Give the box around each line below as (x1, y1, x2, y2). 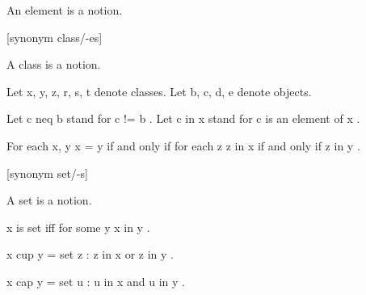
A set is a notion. (6, 192, 92, 209)
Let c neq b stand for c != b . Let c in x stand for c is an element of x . (6, 110, 360, 127)
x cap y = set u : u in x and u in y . (6, 272, 185, 289)
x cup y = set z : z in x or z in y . (6, 246, 174, 263)
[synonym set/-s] (6, 164, 88, 181)
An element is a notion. (6, 2, 123, 18)
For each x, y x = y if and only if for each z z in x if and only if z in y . (6, 137, 360, 154)
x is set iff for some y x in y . (6, 218, 150, 235)
